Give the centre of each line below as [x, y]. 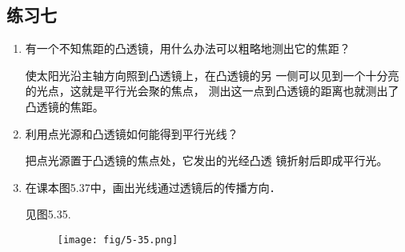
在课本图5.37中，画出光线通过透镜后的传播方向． [153, 187]
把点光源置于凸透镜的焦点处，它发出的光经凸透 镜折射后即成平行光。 [207, 160]
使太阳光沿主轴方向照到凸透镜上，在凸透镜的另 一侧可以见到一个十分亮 [212, 75]
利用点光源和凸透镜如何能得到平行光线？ [132, 133]
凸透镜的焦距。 [64, 106]
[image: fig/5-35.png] [118, 240]
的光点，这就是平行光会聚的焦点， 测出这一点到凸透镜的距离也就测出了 [212, 91]
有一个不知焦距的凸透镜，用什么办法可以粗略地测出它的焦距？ [188, 48]
